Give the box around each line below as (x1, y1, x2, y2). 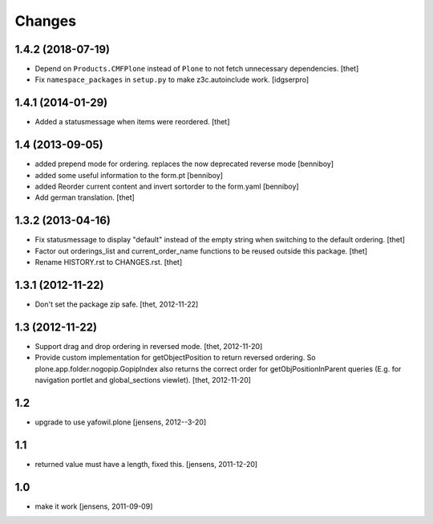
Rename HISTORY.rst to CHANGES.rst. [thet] (34, 258, 183, 267)
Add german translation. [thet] (34, 193, 136, 202)
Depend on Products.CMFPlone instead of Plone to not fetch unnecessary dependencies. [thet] (34, 64, 359, 74)
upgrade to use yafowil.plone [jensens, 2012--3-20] (34, 417, 207, 427)
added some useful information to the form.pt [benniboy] (34, 170, 224, 180)
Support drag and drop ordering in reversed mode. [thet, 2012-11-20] (34, 341, 263, 351)
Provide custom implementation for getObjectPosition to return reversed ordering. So (34, 353, 316, 363)
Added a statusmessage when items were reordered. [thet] (34, 117, 230, 127)
